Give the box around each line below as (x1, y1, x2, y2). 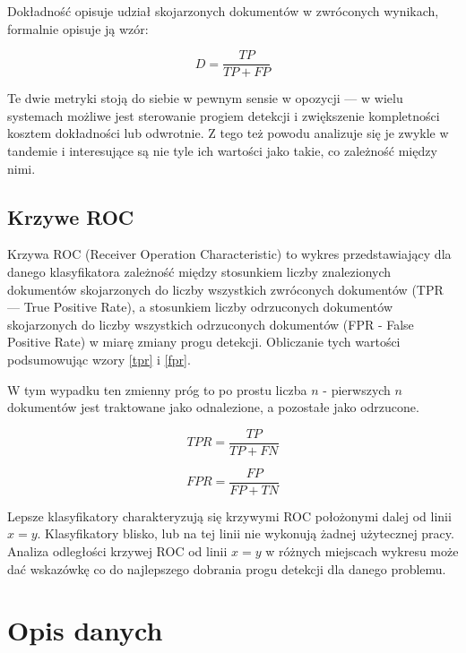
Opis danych (7, 612, 163, 649)
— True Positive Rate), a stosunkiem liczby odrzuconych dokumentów (7, 297, 393, 316)
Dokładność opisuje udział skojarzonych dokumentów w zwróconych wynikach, (7, 2, 439, 20)
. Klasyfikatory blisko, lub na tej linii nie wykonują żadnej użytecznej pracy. (37, 524, 454, 543)
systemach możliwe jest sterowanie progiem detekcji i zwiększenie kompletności (7, 106, 440, 125)
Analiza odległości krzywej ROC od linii (7, 542, 228, 561)
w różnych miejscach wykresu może (265, 542, 459, 561)
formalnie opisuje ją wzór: (7, 19, 149, 38)
